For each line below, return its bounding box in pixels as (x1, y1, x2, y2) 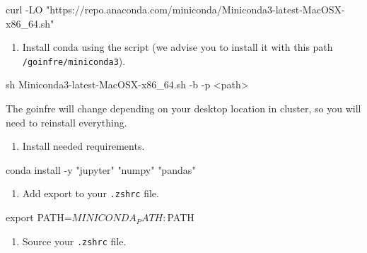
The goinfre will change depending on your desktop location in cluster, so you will (6, 101, 361, 116)
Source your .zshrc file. (22, 233, 127, 248)
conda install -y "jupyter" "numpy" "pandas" (6, 162, 196, 177)
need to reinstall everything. (6, 114, 127, 129)
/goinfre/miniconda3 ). (22, 53, 126, 68)
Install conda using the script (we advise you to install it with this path (22, 40, 333, 54)
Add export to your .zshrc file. (22, 186, 159, 201)
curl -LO (6, 2, 43, 16)
